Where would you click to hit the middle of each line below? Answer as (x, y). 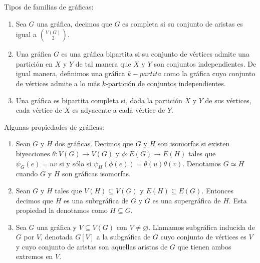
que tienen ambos (204, 246)
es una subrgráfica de (96, 200)
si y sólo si (75, 163)
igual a (26, 34)
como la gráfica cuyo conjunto (209, 73)
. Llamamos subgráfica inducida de (202, 227)
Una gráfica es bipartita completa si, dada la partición (99, 100)
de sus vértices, (228, 100)
